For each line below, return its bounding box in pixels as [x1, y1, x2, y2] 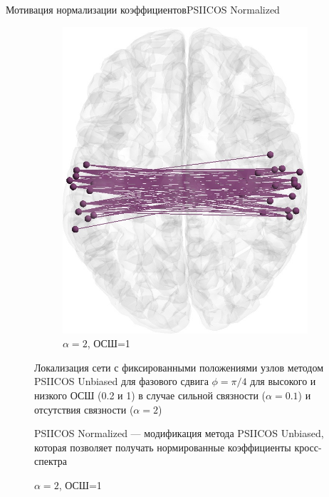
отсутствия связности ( [34, 401, 134, 416]
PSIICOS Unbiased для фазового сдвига [34, 374, 209, 389]
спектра [34, 454, 68, 468]
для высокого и [250, 374, 316, 389]
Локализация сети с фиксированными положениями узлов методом [34, 359, 324, 374]
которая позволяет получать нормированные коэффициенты [34, 439, 291, 454]
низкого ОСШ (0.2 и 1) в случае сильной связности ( [34, 387, 266, 402]
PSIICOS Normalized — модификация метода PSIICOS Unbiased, [34, 426, 324, 441]
